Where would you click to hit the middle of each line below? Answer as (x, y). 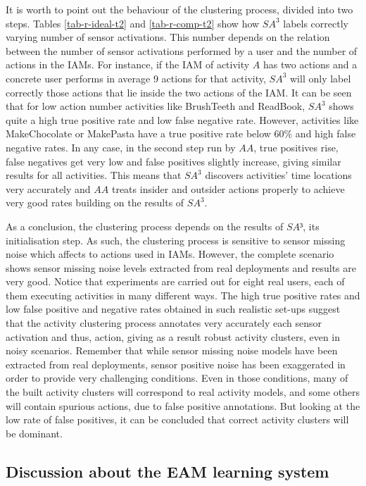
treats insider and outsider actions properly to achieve (228, 188)
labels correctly (316, 23)
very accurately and (48, 188)
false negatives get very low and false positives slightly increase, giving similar (173, 161)
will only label (321, 78)
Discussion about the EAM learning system (168, 471)
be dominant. (34, 433)
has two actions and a (310, 64)
